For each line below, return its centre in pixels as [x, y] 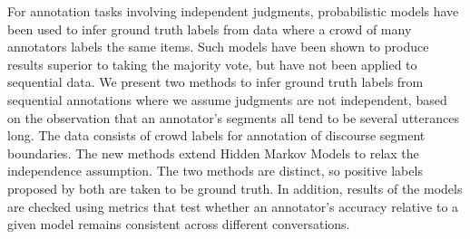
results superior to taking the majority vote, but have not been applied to [212, 64]
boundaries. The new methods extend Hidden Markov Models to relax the [213, 153]
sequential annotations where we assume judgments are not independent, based [227, 99]
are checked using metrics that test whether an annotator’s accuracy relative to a [233, 206]
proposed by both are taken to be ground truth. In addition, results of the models [235, 188]
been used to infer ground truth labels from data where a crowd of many [210, 29]
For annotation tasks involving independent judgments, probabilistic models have [233, 11]
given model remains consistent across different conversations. [179, 224]
